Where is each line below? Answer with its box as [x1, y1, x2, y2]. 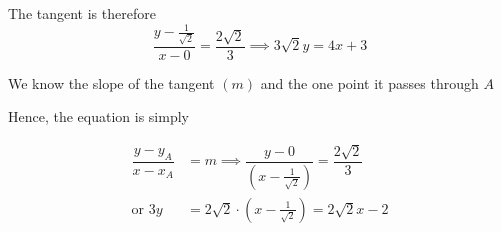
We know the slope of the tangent [8, 72, 215, 93]
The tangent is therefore [8, 3, 156, 23]
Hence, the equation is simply [8, 106, 189, 127]
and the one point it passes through [260, 72, 479, 93]
